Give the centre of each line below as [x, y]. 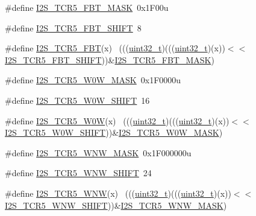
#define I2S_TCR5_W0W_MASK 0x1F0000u [93, 80]
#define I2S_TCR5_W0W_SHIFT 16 [77, 100]
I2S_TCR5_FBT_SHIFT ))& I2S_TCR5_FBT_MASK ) [110, 59]
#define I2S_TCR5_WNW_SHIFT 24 [78, 173]
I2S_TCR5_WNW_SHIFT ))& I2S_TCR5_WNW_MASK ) [116, 205]
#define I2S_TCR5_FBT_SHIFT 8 [73, 27]
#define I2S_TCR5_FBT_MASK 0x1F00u [87, 7]
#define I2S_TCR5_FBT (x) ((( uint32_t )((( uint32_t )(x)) [115, 48]
